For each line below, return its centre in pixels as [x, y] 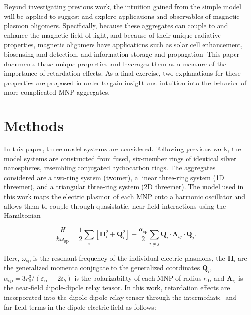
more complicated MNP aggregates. [57, 92]
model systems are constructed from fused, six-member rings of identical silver [120, 158]
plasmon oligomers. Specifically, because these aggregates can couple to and [116, 25]
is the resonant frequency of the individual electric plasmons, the [129, 257]
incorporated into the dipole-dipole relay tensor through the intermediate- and [120, 297]
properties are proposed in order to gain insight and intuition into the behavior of [125, 82]
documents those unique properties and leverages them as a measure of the [115, 63]
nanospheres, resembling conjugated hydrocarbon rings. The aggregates [110, 168]
